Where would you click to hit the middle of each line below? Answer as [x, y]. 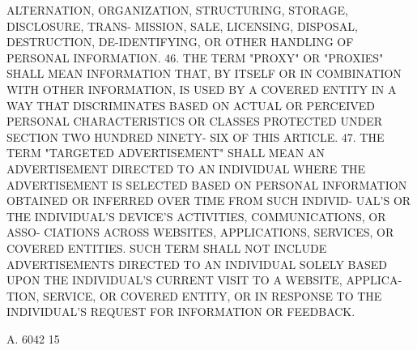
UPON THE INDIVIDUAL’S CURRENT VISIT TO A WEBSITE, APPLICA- [204, 280]
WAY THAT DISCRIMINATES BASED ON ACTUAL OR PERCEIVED [191, 105]
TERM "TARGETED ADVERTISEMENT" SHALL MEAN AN [166, 153]
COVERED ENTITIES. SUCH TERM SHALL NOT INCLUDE [167, 248]
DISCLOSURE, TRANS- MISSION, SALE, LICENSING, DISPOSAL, [182, 26]
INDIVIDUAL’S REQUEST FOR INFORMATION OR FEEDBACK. [181, 312]
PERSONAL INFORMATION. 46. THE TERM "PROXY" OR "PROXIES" [195, 57]
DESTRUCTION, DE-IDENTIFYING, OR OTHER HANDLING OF [180, 42]
